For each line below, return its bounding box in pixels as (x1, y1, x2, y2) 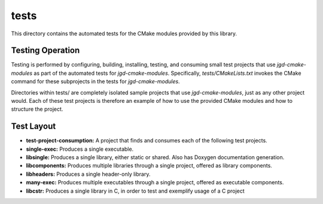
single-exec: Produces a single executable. (26, 145, 134, 153)
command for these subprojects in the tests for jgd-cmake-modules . (11, 78, 180, 85)
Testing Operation (11, 45, 80, 56)
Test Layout (11, 121, 56, 132)
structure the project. (11, 105, 63, 113)
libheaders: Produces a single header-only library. (26, 170, 151, 178)
